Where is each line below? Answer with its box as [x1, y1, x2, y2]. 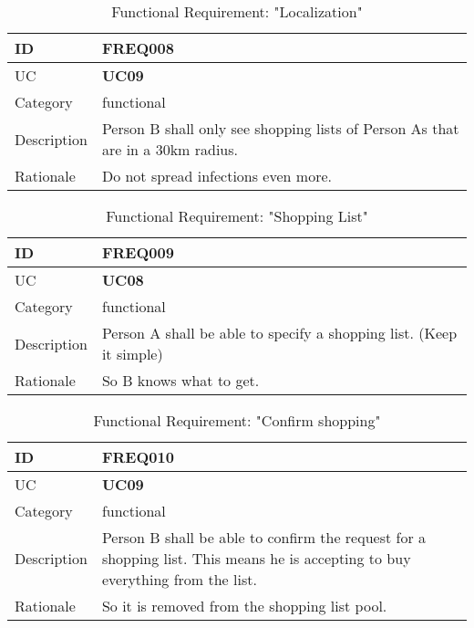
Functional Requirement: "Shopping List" [106, 205, 368, 226]
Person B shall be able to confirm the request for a [101, 527, 427, 548]
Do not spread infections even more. [101, 165, 332, 186]
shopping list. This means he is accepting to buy [101, 548, 411, 569]
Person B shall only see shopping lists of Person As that [101, 118, 459, 139]
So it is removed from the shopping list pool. [101, 595, 387, 616]
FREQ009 [101, 242, 174, 263]
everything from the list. [101, 569, 257, 590]
